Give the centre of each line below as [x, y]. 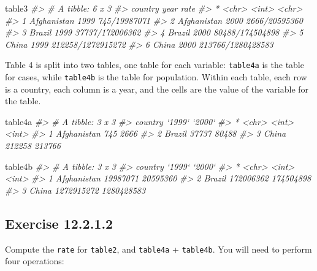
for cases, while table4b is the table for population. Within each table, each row [156, 77]
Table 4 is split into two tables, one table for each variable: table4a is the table [155, 65]
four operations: [35, 261]
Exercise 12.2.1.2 [59, 223]
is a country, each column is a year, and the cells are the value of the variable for [157, 89]
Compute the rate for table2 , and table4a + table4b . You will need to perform [158, 249]
